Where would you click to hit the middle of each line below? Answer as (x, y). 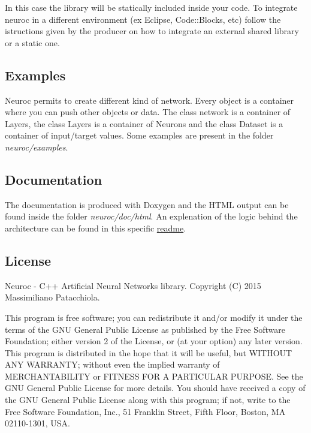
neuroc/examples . (37, 147)
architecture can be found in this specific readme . (96, 228)
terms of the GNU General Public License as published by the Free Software (145, 329)
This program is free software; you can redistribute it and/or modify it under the (154, 317)
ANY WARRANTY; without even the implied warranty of (112, 364)
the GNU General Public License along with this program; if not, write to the (148, 400)
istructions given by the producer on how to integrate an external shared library (152, 31)
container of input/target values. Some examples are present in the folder (139, 135)
